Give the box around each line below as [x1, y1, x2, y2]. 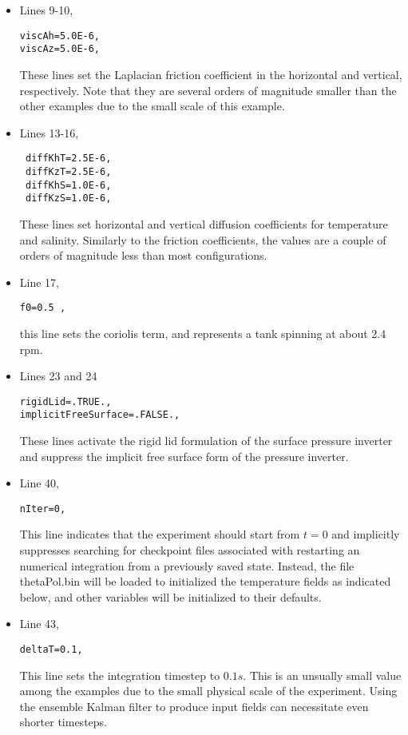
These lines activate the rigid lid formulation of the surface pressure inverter [19, 432, 393, 449]
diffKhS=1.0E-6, [25, 179, 112, 191]
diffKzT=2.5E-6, [25, 165, 112, 177]
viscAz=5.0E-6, [19, 43, 101, 55]
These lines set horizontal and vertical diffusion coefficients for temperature [19, 215, 388, 232]
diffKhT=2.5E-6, [25, 153, 112, 165]
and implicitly [331, 526, 400, 542]
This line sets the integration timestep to [19, 666, 220, 683]
